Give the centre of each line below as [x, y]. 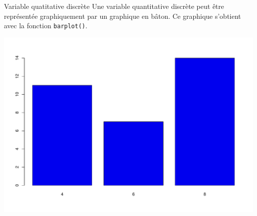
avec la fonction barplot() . [46, 26]
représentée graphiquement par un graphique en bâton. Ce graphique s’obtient [123, 16]
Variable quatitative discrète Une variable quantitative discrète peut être [114, 6]
